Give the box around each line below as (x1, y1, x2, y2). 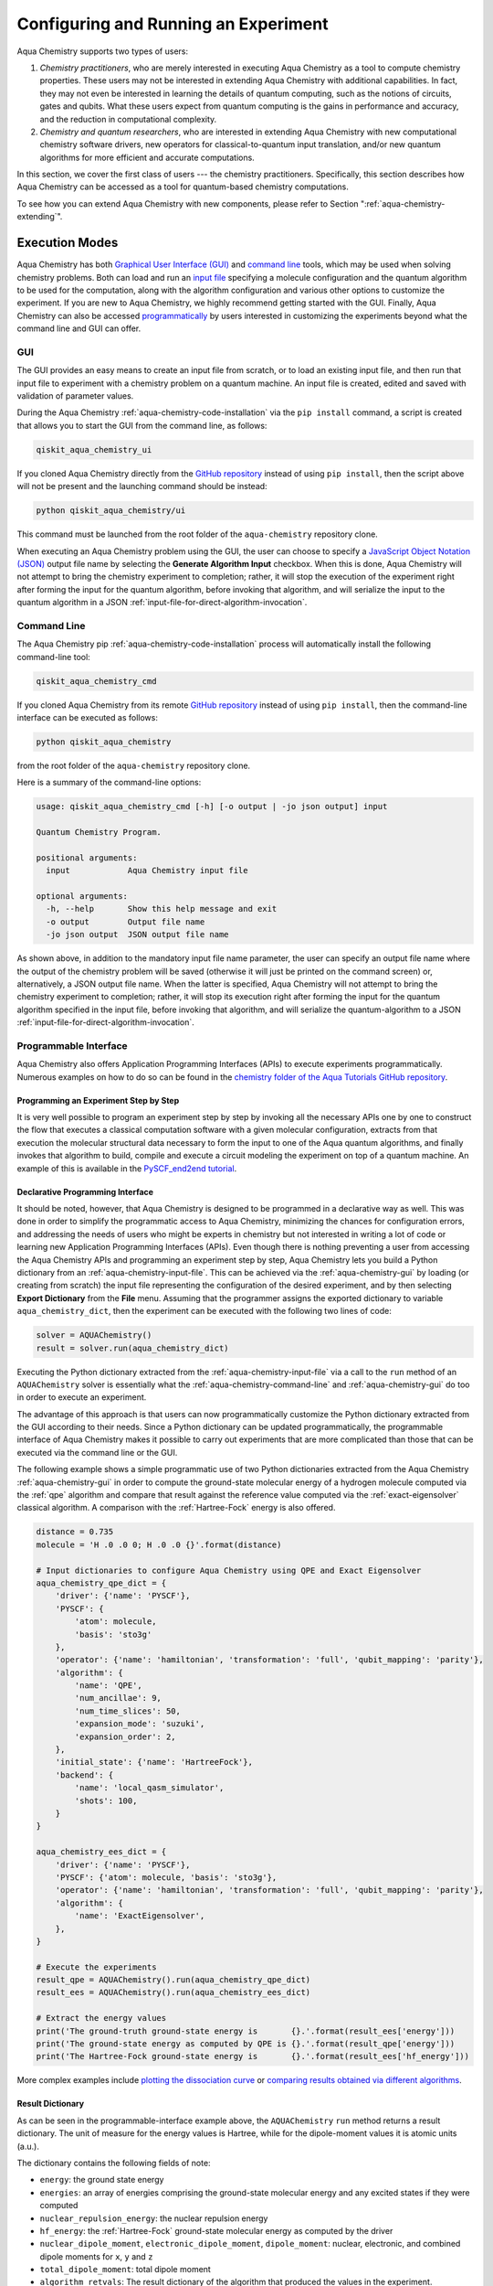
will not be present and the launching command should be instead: (16, 481, 268, 492)
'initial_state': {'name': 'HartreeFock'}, (55, 1757, 253, 1768)
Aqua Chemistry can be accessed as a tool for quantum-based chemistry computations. (16, 181, 349, 192)
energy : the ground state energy (39, 2174, 164, 2185)
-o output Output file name (46, 916, 205, 927)
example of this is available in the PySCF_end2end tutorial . (16, 1162, 237, 1174)
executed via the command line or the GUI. (16, 1447, 178, 1458)
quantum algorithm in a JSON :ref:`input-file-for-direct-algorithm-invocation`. (16, 597, 308, 608)
